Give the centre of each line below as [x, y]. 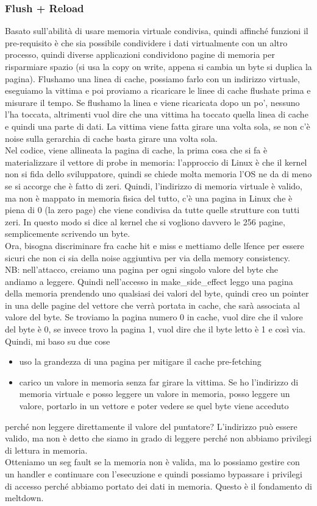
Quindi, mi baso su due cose [58, 341]
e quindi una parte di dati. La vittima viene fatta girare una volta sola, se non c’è [158, 126]
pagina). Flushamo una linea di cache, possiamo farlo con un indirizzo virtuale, [152, 78]
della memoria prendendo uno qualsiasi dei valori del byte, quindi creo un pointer [157, 293]
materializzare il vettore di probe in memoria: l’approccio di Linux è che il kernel [156, 162]
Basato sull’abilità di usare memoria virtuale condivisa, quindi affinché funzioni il [157, 31]
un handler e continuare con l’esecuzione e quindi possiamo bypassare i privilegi [154, 474]
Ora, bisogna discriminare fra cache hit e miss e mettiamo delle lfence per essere [155, 245]
